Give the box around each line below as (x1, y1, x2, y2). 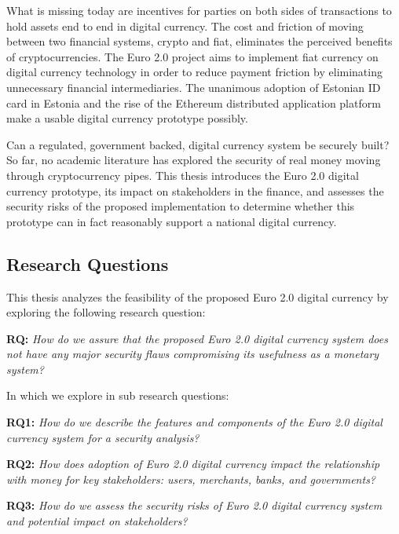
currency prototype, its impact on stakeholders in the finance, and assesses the (6, 182, 384, 199)
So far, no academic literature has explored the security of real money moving (6, 152, 381, 168)
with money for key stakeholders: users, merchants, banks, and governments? (6, 470, 376, 487)
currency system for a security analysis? (6, 429, 199, 445)
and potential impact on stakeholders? (6, 513, 188, 529)
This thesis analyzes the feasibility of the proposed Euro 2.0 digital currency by (6, 288, 389, 305)
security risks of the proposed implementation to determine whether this (6, 198, 355, 214)
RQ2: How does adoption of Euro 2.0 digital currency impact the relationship (6, 455, 380, 472)
